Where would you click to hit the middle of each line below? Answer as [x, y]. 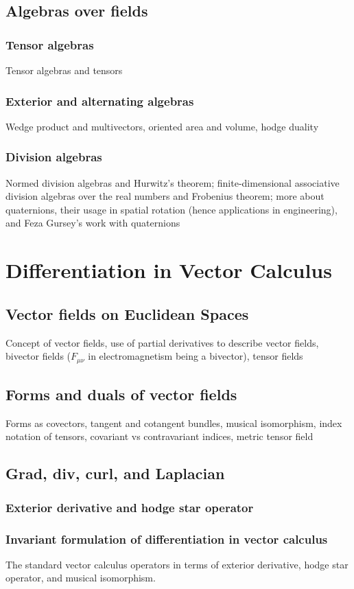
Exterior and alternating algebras [100, 101]
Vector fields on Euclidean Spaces [127, 313]
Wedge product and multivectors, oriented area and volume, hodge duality [162, 126]
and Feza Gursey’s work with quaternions [93, 223]
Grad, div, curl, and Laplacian [115, 473]
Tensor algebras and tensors [64, 70]
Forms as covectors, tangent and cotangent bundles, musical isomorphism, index [174, 423]
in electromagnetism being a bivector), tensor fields [196, 356]
